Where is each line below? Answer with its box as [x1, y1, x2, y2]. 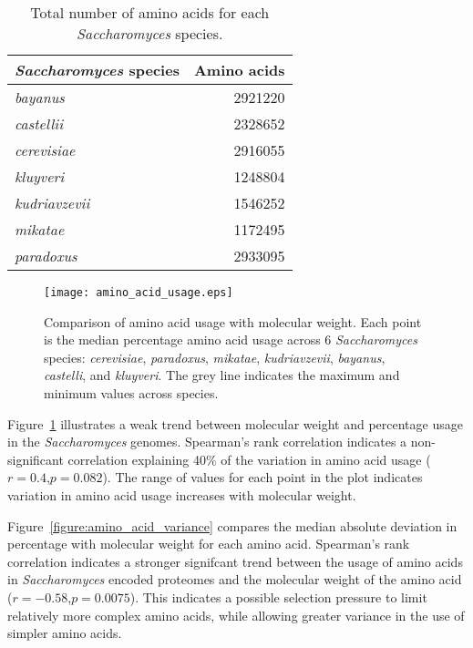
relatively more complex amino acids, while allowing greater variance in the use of [7, 605, 465, 624]
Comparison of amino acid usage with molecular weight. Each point [44, 312, 422, 331]
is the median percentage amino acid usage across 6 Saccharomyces [44, 330, 417, 349]
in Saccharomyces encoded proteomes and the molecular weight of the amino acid [7, 570, 462, 589]
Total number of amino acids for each [30, 2, 270, 23]
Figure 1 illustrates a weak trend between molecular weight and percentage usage [7, 414, 463, 433]
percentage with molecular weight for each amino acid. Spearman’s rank [7, 534, 410, 553]
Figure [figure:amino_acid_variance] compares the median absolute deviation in [7, 516, 458, 535]
